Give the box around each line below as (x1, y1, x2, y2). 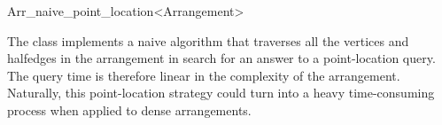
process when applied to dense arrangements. (7, 100, 252, 119)
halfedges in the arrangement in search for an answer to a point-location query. (7, 49, 436, 67)
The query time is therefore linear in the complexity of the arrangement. (7, 66, 400, 84)
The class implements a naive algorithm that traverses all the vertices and (7, 31, 409, 50)
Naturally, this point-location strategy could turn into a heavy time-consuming (7, 83, 435, 102)
